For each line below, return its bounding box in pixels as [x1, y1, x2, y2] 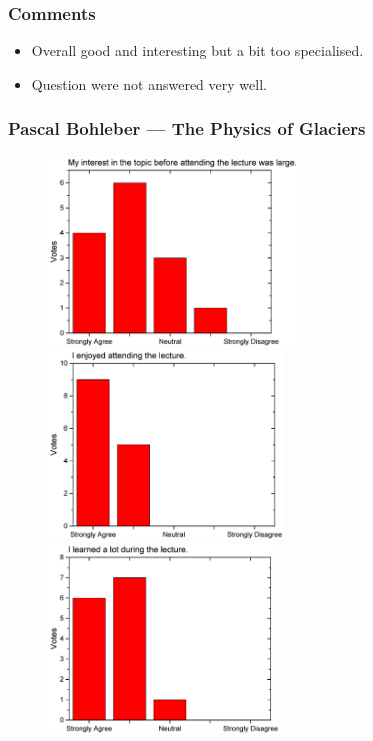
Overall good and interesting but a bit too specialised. [31, 40, 364, 61]
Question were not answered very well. [31, 73, 267, 94]
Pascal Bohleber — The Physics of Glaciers [8, 116, 366, 141]
